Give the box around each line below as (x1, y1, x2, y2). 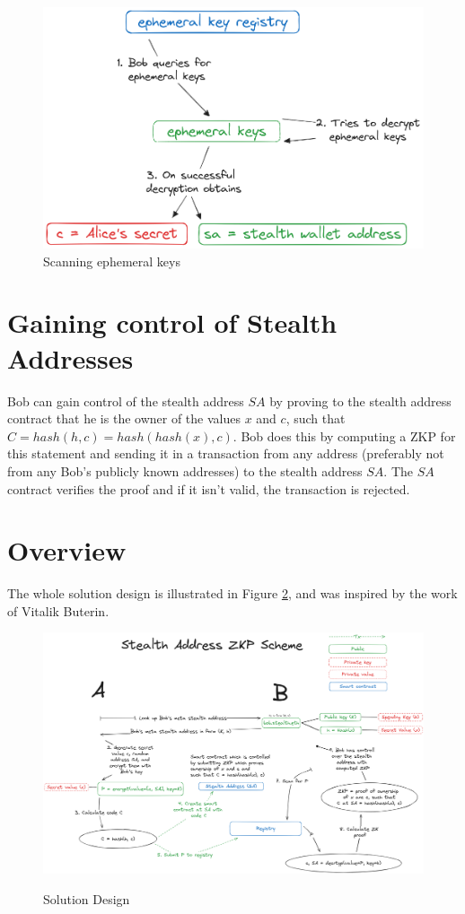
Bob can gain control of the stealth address (7, 391, 244, 410)
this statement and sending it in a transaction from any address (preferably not (7, 444, 444, 463)
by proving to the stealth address (269, 391, 452, 410)
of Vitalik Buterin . (7, 601, 110, 620)
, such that (285, 409, 346, 428)
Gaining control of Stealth (7, 304, 338, 341)
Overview (7, 532, 127, 569)
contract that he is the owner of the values (7, 409, 241, 428)
